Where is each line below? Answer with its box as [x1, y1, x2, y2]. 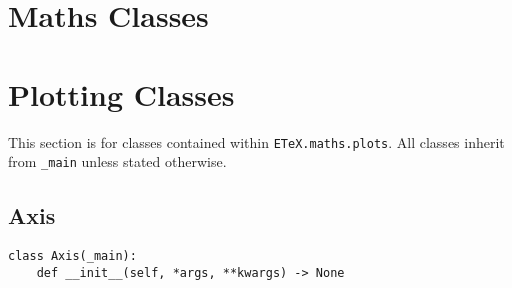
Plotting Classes [8, 73, 235, 114]
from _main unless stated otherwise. [8, 151, 227, 172]
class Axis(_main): [8, 249, 137, 264]
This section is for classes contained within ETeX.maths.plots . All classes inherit [8, 131, 505, 152]
